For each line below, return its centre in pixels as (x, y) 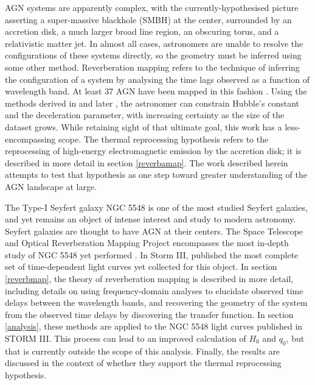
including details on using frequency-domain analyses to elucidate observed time (154, 290)
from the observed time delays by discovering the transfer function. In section (149, 314)
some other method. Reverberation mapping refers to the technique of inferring (152, 67)
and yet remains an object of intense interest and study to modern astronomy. (151, 219)
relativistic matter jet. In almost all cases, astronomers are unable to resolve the (154, 43)
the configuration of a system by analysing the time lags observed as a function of (157, 79)
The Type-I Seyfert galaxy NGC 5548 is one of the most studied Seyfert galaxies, (156, 207)
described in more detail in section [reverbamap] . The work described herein (147, 162)
